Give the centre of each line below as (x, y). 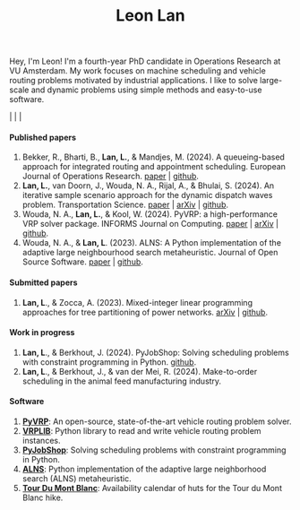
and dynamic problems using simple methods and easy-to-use (146, 90)
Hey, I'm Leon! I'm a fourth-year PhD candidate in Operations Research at (145, 61)
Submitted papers (43, 282)
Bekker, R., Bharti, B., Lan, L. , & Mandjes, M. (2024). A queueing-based (153, 157)
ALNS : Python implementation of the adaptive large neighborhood (144, 469)
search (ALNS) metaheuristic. (77, 479)
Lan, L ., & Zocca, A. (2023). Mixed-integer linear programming (137, 302)
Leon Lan (150, 16)
